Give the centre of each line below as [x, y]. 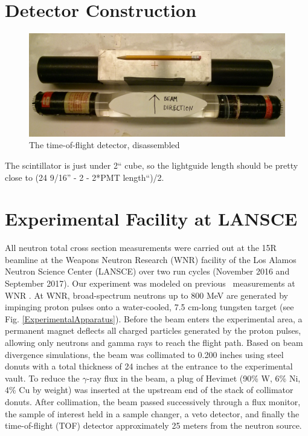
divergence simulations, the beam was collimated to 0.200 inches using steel [144, 354]
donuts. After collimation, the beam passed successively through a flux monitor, [153, 401]
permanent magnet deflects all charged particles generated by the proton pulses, [153, 330]
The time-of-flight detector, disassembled [104, 145]
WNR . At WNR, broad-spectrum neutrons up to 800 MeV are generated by [146, 295]
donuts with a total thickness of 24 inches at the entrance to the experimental [149, 366]
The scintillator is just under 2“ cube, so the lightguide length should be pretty [152, 165]
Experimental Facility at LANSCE [151, 219]
